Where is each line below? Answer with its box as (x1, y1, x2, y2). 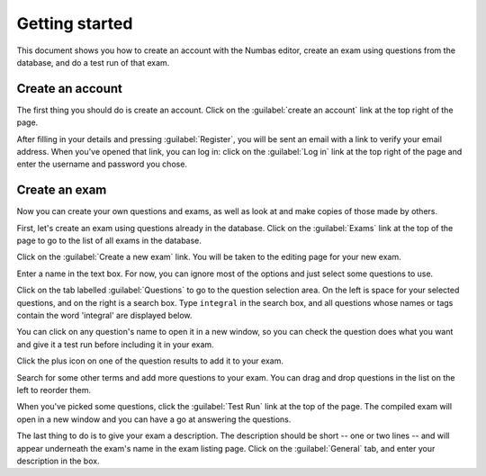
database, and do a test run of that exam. (16, 57, 170, 67)
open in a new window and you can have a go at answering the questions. (16, 414, 292, 425)
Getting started (16, 13, 133, 33)
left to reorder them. (16, 385, 92, 395)
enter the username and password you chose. (16, 158, 188, 170)
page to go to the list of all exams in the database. (16, 235, 202, 247)
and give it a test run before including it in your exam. (16, 338, 215, 350)
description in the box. (16, 455, 100, 466)
